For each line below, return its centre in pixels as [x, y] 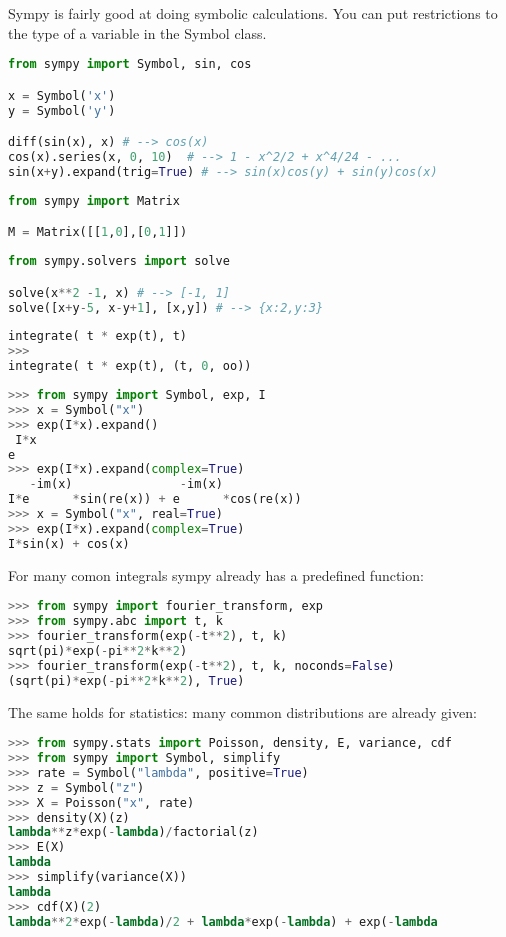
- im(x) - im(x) [126, 484]
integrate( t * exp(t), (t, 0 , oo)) [130, 366]
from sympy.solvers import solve [119, 261]
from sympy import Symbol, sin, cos [130, 64]
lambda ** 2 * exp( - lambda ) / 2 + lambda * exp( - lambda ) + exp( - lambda [223, 921]
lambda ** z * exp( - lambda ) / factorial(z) [133, 832]
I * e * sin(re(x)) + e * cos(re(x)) [155, 499]
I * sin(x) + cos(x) [69, 543]
